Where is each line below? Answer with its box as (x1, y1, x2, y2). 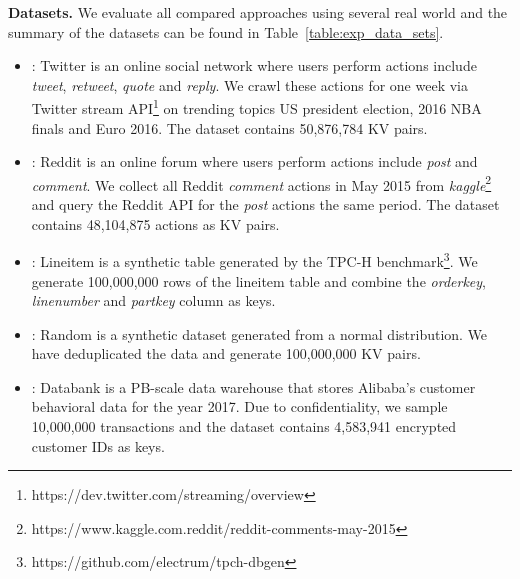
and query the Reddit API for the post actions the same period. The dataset (31, 194, 500, 215)
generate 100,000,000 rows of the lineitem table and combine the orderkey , (31, 270, 486, 291)
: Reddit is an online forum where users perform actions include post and (31, 151, 478, 172)
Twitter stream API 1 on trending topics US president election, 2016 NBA (31, 95, 482, 119)
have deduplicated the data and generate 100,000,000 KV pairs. (31, 343, 421, 364)
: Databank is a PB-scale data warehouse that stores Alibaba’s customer (31, 376, 476, 397)
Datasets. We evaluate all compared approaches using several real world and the (8, 2, 508, 22)
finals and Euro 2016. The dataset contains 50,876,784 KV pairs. (31, 117, 428, 138)
